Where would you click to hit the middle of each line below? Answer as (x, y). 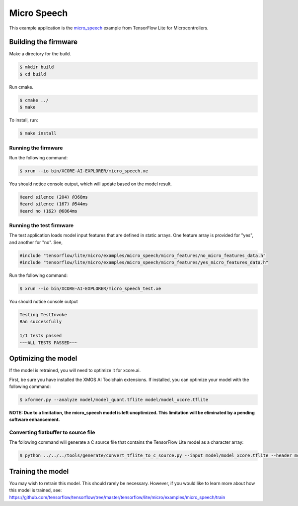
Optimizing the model (43, 359)
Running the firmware (36, 148)
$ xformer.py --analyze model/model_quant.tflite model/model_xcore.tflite (114, 399)
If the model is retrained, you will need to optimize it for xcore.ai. (75, 371)
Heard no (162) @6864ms (49, 211)
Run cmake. (21, 87)
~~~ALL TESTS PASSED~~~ (49, 343)
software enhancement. (35, 420)
